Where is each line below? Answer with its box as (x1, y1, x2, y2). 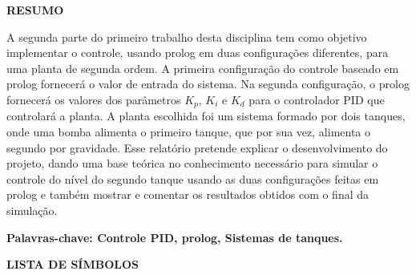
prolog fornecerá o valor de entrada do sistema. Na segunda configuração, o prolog (6, 75, 410, 92)
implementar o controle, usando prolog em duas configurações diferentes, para (6, 44, 389, 61)
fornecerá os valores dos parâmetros (6, 91, 181, 107)
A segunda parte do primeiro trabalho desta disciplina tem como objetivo (6, 28, 367, 45)
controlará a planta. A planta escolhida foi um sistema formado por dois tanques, (6, 107, 406, 124)
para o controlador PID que (248, 91, 385, 107)
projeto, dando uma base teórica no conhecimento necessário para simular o (6, 155, 378, 172)
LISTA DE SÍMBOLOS (6, 256, 139, 273)
